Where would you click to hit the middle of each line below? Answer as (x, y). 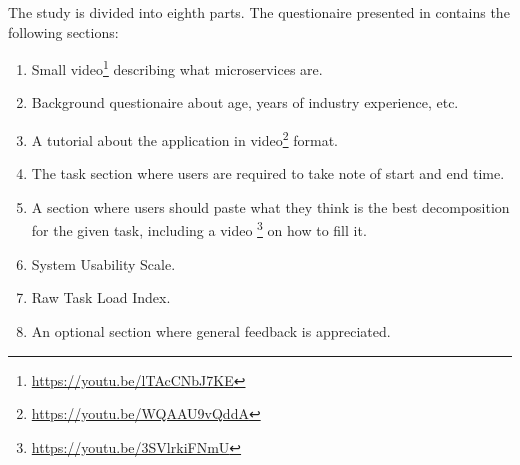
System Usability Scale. (103, 263)
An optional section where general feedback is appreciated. (211, 330)
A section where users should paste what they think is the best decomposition (270, 206)
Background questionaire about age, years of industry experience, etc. (245, 102)
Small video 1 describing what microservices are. (177, 67)
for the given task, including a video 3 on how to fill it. (199, 229)
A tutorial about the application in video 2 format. (184, 138)
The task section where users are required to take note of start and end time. (268, 173)
